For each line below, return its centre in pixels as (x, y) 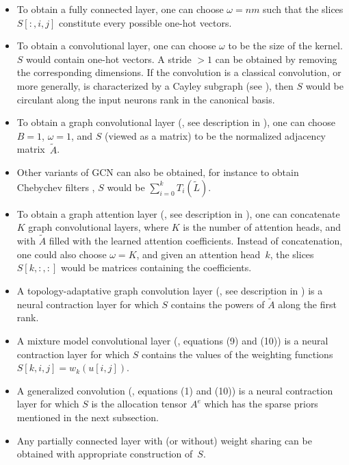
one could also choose (62, 254)
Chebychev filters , (56, 187)
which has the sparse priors (261, 404)
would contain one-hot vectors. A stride (109, 59)
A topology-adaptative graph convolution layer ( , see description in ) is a (170, 290)
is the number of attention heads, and (262, 227)
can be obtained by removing (276, 59)
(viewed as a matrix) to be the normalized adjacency (215, 135)
